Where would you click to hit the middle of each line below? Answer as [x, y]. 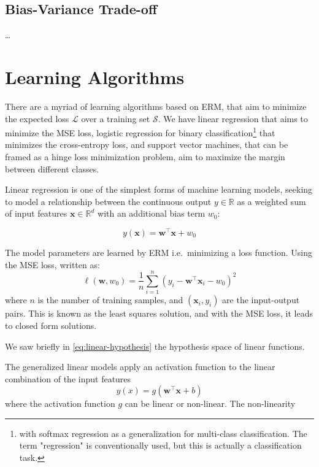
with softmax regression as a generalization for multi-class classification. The [163, 433]
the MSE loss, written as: [52, 264]
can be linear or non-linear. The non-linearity [210, 403]
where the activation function [60, 403]
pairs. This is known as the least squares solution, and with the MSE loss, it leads [159, 313]
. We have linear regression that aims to [233, 118]
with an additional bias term [152, 213]
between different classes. [52, 168]
